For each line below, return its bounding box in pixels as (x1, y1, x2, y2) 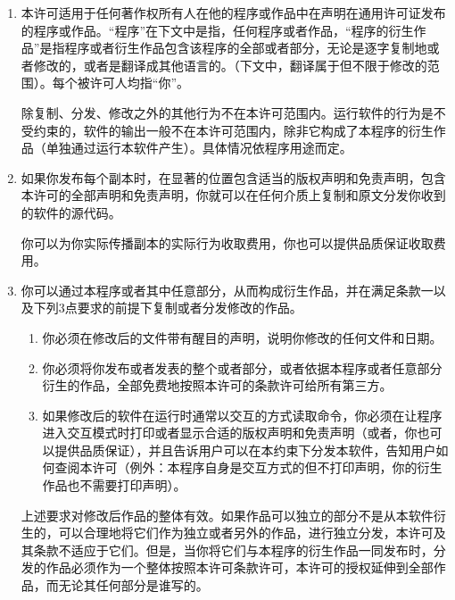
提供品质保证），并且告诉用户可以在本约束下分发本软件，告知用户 (54, 440, 436, 459)
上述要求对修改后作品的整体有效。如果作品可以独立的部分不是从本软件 (21, 505, 434, 524)
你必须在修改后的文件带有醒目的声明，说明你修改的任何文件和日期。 (42, 328, 443, 346)
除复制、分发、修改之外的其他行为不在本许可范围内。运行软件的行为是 (21, 103, 434, 121)
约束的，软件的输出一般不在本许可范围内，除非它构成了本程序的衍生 (33, 121, 434, 139)
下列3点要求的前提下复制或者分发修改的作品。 (33, 298, 302, 317)
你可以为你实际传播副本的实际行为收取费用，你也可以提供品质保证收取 (21, 233, 434, 252)
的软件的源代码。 (21, 203, 121, 221)
